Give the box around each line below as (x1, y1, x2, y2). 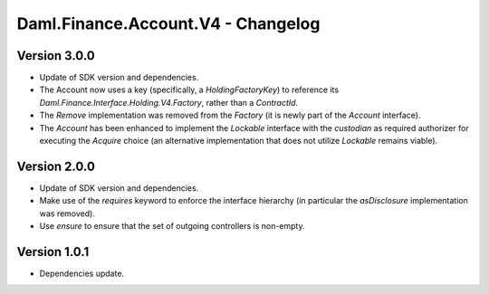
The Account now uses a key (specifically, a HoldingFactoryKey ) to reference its (39, 84, 340, 95)
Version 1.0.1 (16, 244, 90, 260)
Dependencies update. (39, 268, 125, 279)
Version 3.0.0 (16, 48, 95, 63)
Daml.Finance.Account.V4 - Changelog (16, 14, 321, 33)
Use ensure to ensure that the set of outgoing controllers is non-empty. (39, 221, 305, 232)
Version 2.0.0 (16, 158, 95, 174)
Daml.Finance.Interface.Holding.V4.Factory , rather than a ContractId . (39, 97, 299, 108)
